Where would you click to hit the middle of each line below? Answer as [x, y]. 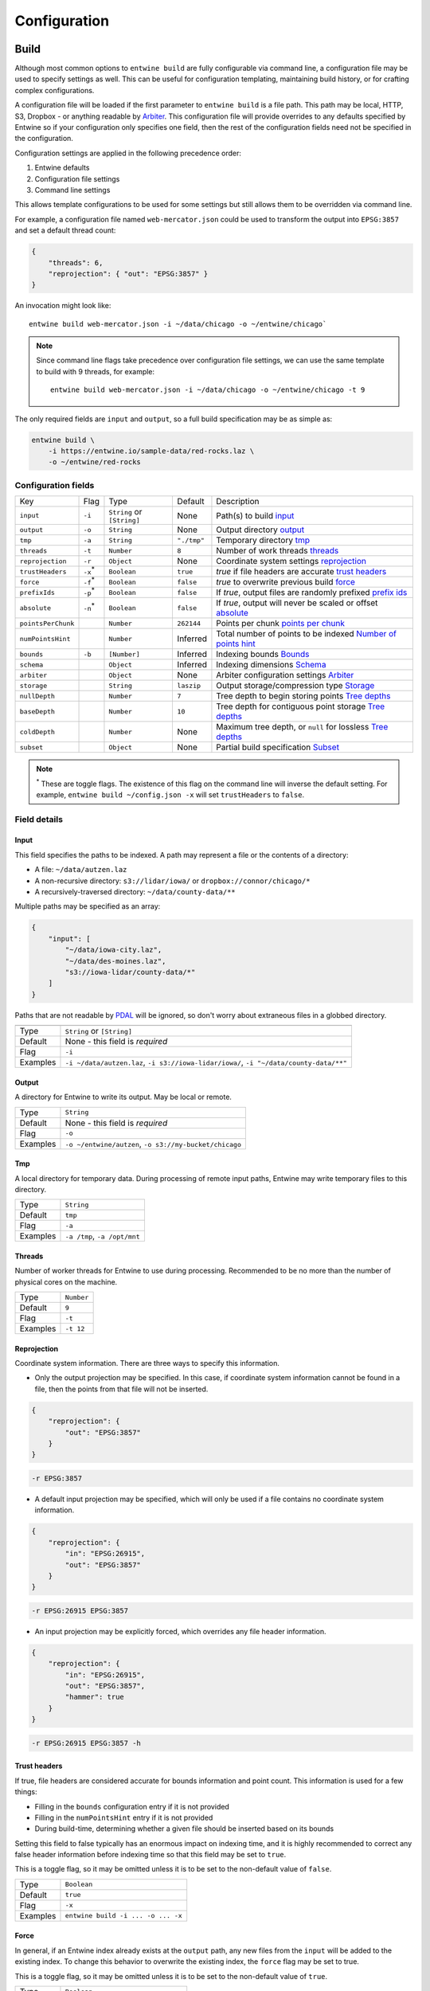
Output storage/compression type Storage [295, 686]
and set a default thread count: [65, 230]
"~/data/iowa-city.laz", [113, 950]
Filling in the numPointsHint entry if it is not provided [124, 1817]
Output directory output [260, 530]
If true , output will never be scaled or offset [297, 603]
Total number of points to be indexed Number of [307, 634]
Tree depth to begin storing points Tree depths [303, 696]
